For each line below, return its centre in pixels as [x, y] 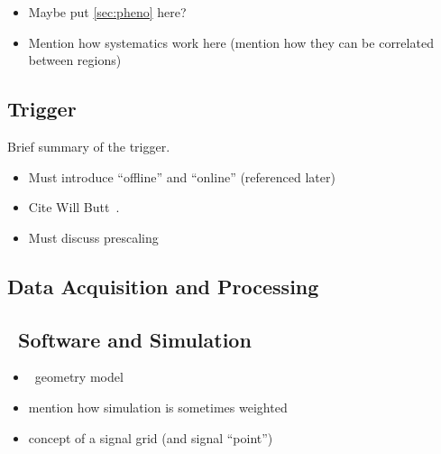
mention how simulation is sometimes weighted [158, 407]
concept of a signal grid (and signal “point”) [151, 437]
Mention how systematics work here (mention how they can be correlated [231, 42]
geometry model [79, 377]
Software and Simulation [135, 339]
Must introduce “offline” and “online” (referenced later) [182, 176]
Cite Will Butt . [74, 207]
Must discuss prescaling [93, 237]
